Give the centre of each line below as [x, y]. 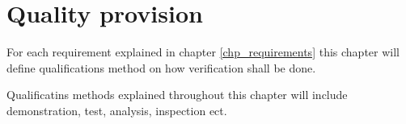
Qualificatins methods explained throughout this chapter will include [177, 95]
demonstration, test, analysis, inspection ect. [117, 110]
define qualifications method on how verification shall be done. [161, 67]
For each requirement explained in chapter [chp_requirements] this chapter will [203, 52]
